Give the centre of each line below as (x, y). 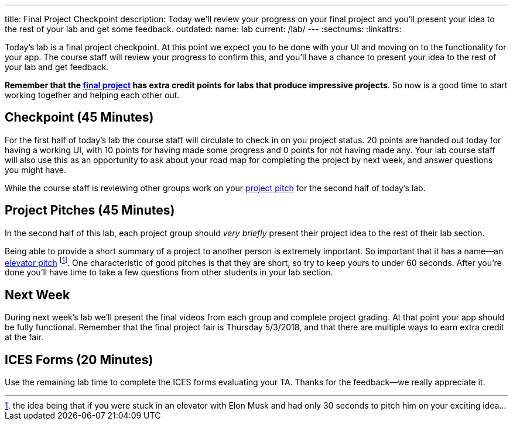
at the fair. (24, 337)
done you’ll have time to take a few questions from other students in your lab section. (169, 272)
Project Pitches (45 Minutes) (90, 210)
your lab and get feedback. (57, 67)
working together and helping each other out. (92, 95)
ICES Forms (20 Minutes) (79, 360)
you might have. (35, 170)
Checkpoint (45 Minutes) (79, 118)
